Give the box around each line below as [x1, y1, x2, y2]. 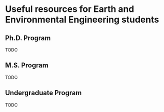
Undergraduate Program [5, 89, 82, 97]
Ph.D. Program [5, 34, 51, 42]
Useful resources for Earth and [5, 3, 135, 15]
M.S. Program [5, 61, 49, 70]
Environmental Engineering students [5, 14, 160, 25]
